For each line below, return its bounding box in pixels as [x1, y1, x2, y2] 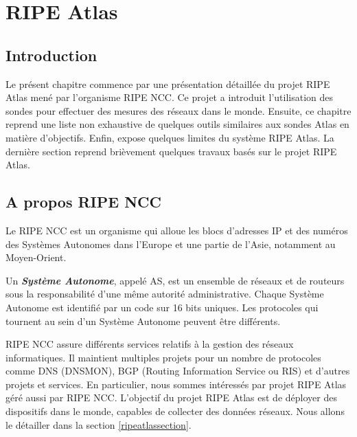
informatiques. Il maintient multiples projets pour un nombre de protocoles [5, 350, 321, 364]
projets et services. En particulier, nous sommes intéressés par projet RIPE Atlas [5, 377, 347, 391]
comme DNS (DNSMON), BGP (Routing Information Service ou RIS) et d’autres [5, 363, 350, 378]
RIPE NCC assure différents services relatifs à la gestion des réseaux [5, 337, 294, 351]
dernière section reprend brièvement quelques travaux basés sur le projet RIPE [5, 144, 337, 158]
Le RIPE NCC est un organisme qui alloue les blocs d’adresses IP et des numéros [5, 223, 348, 237]
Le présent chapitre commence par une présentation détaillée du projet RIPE [5, 76, 330, 91]
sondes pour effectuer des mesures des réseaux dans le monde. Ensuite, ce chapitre [5, 103, 352, 117]
